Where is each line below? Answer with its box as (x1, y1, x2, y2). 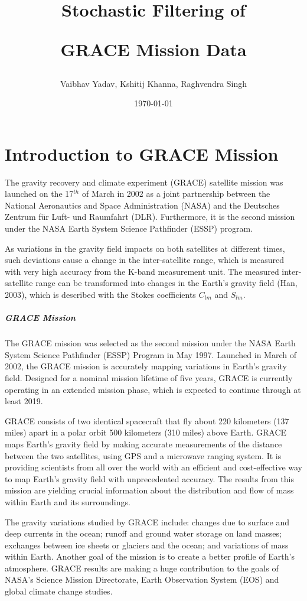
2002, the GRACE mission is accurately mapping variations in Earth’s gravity (5, 360, 288, 372)
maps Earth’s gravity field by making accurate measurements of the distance (5, 437, 282, 450)
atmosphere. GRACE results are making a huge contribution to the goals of (5, 561, 279, 574)
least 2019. (5, 395, 43, 407)
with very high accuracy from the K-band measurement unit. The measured (5, 265, 279, 277)
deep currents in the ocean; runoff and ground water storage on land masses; (5, 527, 282, 540)
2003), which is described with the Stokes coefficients (5, 288, 196, 301)
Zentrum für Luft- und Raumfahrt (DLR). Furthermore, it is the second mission (5, 210, 295, 223)
